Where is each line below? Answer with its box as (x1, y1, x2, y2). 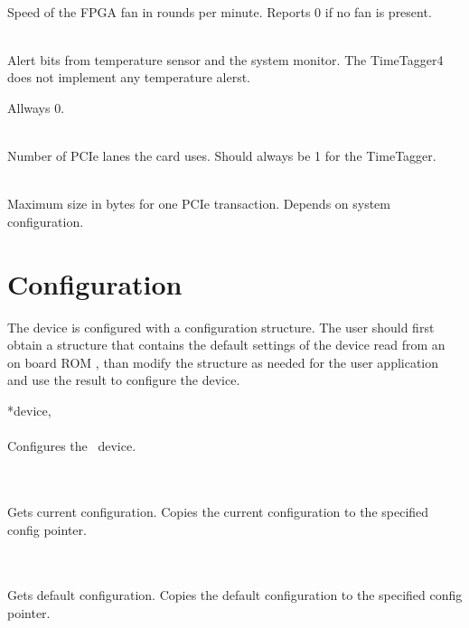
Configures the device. (7, 436, 136, 455)
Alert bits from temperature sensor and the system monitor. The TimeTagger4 (7, 50, 444, 69)
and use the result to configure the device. (7, 370, 240, 389)
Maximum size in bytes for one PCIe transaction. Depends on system (7, 194, 391, 213)
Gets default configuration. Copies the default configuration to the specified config (7, 586, 463, 605)
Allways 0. (7, 98, 65, 117)
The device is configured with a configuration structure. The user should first (7, 317, 435, 336)
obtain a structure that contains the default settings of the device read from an (7, 335, 446, 354)
